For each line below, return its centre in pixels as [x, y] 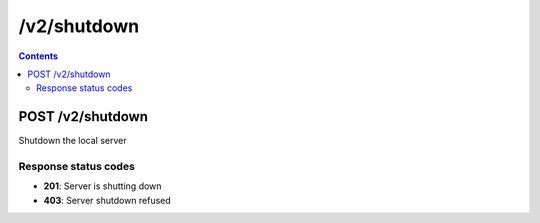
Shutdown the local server [72, 141]
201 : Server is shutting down [102, 186]
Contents [38, 56]
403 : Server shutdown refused [107, 200]
